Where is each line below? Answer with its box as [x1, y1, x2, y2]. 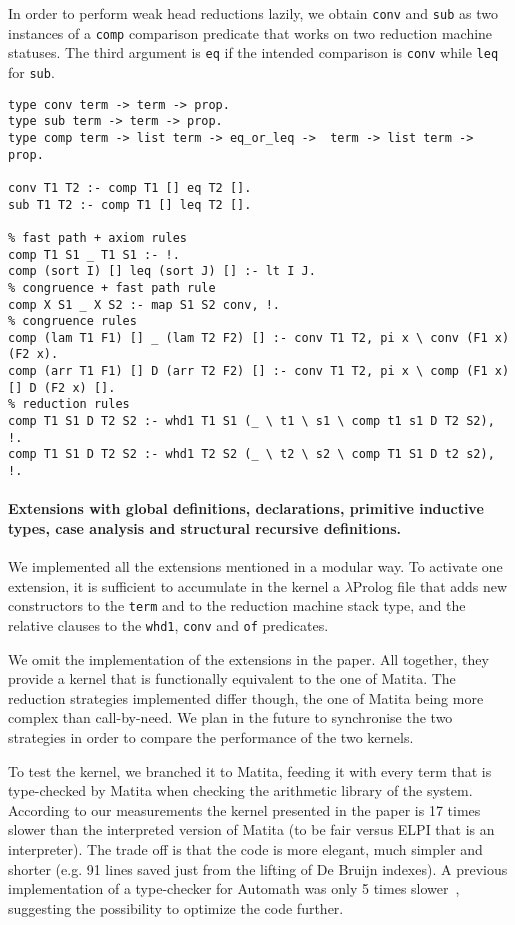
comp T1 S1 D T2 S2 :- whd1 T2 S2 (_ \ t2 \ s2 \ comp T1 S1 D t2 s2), [8, 447, 495, 462]
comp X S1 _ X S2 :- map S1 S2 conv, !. [8, 297, 281, 312]
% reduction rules [8, 397, 130, 412]
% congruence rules [8, 314, 137, 329]
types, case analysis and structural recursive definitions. [8, 517, 401, 538]
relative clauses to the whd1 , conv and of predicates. [8, 614, 329, 635]
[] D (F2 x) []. [8, 380, 116, 395]
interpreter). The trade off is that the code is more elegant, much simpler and [8, 838, 483, 859]
